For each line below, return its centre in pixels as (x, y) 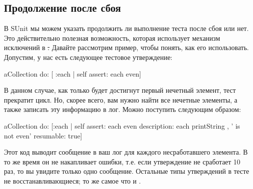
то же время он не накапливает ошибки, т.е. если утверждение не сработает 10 (122, 161)
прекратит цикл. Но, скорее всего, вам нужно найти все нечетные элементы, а (121, 99)
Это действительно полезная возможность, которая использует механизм (112, 38)
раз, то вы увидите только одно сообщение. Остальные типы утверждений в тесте (126, 171)
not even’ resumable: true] (43, 135)
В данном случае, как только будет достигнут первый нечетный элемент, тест (120, 90)
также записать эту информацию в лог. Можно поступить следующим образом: (123, 109)
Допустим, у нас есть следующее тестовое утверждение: (88, 57)
